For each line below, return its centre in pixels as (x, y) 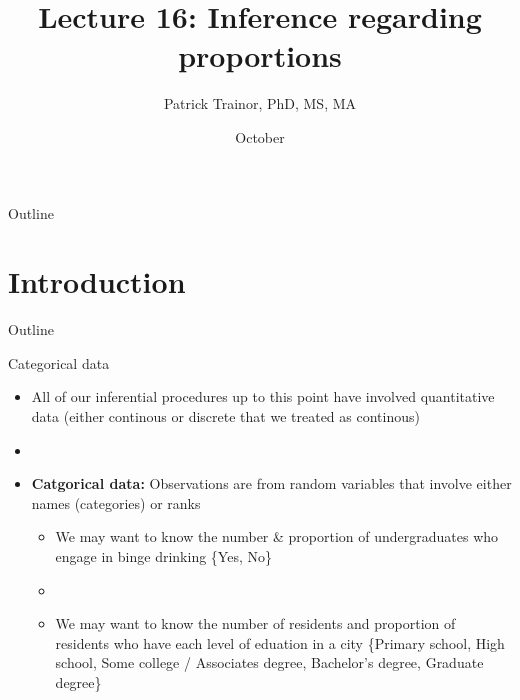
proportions (260, 55)
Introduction (97, 281)
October (260, 136)
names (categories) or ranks (116, 502)
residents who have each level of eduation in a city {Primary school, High (280, 642)
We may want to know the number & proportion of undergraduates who (277, 536)
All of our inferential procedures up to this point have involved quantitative (263, 396)
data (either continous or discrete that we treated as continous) (225, 416)
